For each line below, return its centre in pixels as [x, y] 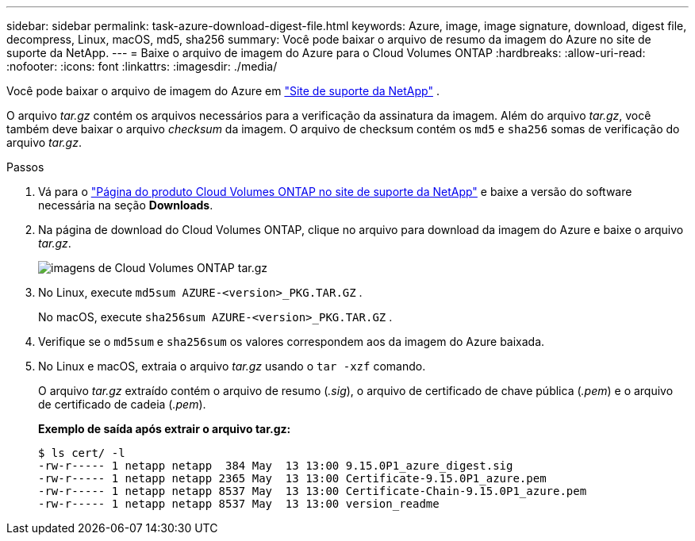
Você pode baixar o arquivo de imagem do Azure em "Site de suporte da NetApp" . [223, 91]
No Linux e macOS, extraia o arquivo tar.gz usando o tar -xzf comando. [232, 366]
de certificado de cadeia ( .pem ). [122, 404]
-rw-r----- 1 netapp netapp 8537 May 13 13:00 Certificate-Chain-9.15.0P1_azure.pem [313, 491]
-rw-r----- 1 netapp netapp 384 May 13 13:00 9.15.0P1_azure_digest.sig [276, 466]
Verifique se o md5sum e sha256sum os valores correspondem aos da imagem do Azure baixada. [292, 341]
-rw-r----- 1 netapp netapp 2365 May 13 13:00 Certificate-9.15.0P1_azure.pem [292, 478]
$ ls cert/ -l [82, 453]
